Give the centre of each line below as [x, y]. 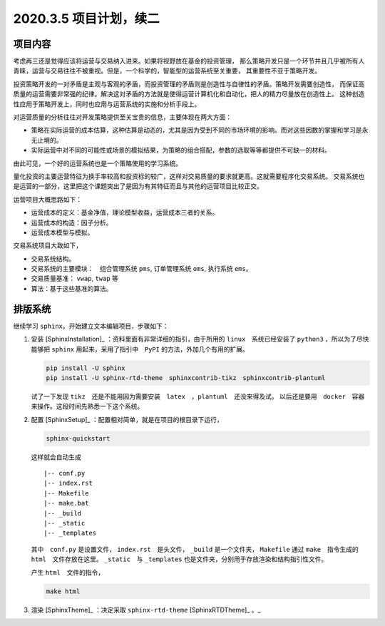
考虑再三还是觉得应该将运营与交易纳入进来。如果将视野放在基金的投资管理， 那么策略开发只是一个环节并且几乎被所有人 [189, 61]
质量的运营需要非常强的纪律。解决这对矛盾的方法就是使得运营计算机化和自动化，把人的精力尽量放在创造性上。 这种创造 [189, 94]
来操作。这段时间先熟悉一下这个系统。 [87, 406]
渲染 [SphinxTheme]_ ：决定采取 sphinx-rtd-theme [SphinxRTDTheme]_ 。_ [146, 610]
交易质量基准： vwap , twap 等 [75, 279]
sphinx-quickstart [78, 438]
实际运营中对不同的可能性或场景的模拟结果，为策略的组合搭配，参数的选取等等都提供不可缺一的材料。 [181, 150]
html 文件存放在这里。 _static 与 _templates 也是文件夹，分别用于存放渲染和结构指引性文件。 [179, 559]
